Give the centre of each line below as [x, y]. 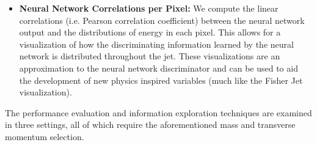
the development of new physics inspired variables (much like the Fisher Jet [161, 80]
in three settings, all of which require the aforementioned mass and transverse [150, 125]
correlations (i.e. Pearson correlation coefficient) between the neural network [162, 20]
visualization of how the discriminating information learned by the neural [156, 44]
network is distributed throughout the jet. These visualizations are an [150, 56]
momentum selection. [45, 136]
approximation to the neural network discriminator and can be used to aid [158, 68]
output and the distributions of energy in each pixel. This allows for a [150, 32]
